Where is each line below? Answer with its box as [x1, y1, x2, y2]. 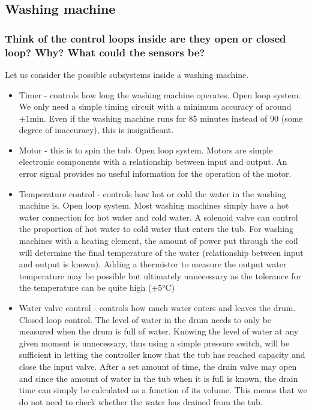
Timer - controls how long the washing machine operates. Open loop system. [19, 88, 301, 101]
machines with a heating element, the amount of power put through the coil [19, 234, 298, 247]
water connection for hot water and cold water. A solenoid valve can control [19, 210, 298, 223]
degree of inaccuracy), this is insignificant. [19, 123, 174, 136]
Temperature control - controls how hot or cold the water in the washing [19, 187, 286, 200]
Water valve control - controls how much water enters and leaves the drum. [19, 302, 296, 314]
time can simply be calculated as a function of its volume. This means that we [19, 384, 307, 396]
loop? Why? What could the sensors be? [5, 44, 205, 59]
